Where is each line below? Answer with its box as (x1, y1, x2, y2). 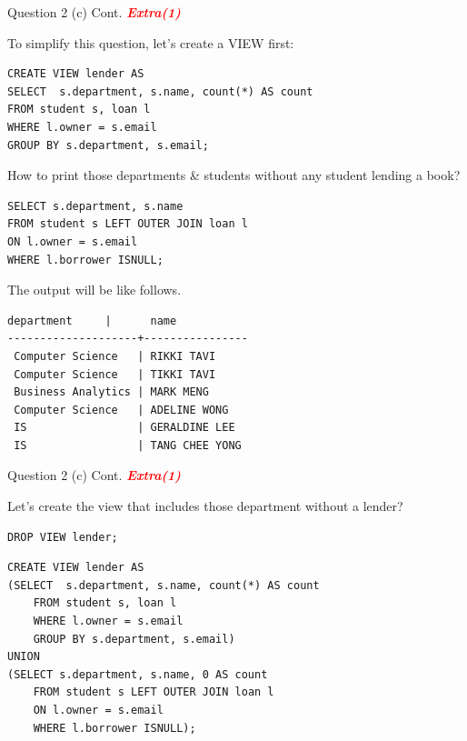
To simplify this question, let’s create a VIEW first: (7, 33, 294, 52)
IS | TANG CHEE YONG (14, 438, 242, 452)
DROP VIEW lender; (7, 530, 118, 544)
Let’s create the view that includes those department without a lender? (7, 496, 403, 516)
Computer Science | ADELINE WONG (14, 403, 229, 416)
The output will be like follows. (7, 280, 182, 299)
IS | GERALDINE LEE (14, 421, 235, 435)
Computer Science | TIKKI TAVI (14, 367, 216, 381)
